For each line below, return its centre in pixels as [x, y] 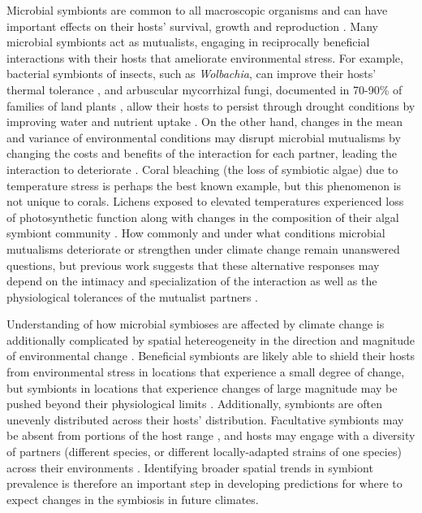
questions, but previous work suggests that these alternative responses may [193, 265]
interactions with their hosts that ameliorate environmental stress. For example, [205, 57]
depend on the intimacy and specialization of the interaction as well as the [192, 281]
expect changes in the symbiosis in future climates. [133, 499]
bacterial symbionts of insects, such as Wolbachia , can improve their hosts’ [192, 74]
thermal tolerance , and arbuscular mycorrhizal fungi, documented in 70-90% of [205, 89]
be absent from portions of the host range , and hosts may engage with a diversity [211, 435]
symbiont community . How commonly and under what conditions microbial [196, 233]
